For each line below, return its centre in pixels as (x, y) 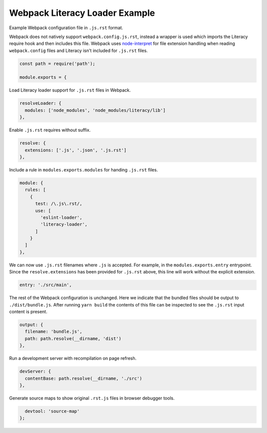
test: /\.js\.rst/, (59, 204)
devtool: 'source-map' (52, 411)
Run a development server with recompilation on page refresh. (73, 358)
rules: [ (35, 190)
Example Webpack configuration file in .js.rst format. (66, 28)
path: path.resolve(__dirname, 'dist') (73, 338)
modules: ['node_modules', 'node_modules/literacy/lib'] (95, 110)
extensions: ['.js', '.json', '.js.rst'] (76, 150)
